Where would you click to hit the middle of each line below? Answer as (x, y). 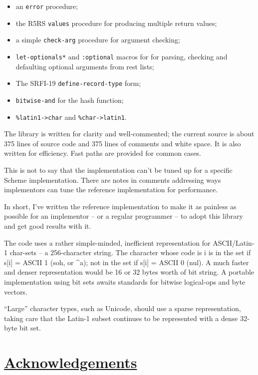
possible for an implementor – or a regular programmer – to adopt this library (124, 216)
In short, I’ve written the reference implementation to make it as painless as (120, 206)
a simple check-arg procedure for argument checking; (98, 40)
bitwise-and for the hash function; (70, 100)
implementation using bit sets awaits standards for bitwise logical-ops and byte (125, 281)
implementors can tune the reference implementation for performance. (111, 189)
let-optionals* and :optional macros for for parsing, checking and (122, 56)
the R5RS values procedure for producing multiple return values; (116, 23)
